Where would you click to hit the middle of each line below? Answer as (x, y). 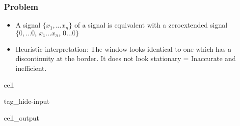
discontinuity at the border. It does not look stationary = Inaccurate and (126, 58)
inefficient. (31, 68)
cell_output (22, 117)
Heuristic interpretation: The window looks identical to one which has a (123, 48)
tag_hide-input (27, 101)
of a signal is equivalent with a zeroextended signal (151, 25)
